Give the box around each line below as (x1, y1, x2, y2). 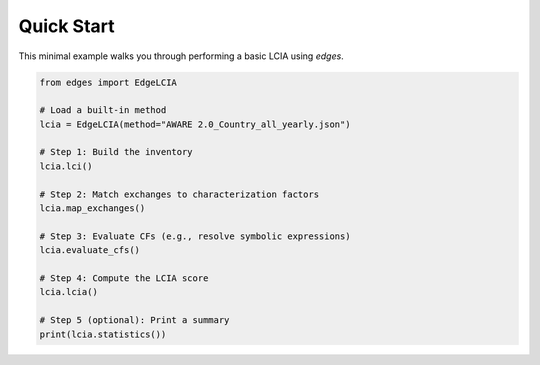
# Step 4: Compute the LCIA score (39, 273, 209, 284)
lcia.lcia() (39, 286, 99, 298)
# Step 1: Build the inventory (39, 146, 194, 158)
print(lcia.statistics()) (39, 328, 167, 340)
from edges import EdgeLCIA (39, 76, 177, 88)
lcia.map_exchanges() (39, 203, 146, 214)
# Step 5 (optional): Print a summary (39, 315, 230, 326)
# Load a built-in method (39, 105, 167, 116)
